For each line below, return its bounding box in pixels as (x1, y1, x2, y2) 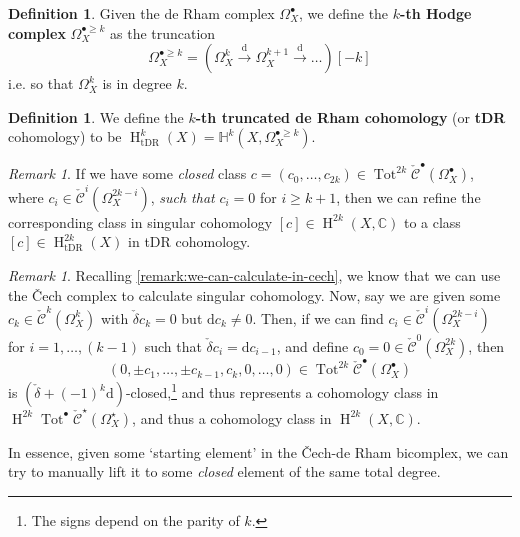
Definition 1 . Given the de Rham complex (8, 3, 275, 23)
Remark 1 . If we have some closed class (8, 163, 247, 184)
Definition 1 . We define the (8, 106, 184, 127)
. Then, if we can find (252, 307, 384, 328)
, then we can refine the (336, 186, 481, 207)
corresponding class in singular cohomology (8, 211, 273, 232)
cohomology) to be (8, 126, 122, 147)
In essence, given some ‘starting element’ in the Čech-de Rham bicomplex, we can (8, 441, 509, 462)
